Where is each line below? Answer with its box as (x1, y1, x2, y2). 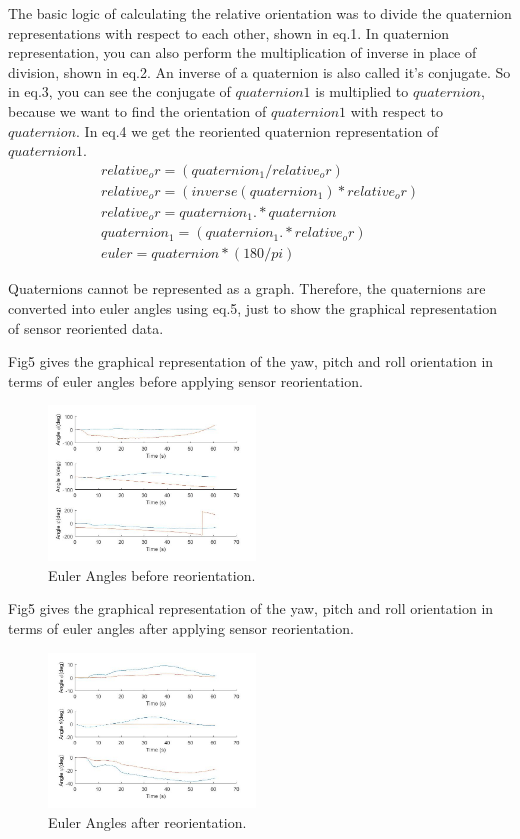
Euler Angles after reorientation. (48, 812, 247, 833)
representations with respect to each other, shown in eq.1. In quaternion (8, 22, 450, 43)
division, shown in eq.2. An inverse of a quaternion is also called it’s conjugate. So (8, 61, 511, 82)
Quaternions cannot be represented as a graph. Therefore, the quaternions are (8, 278, 486, 299)
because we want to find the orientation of (8, 100, 267, 121)
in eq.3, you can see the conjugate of (8, 81, 231, 102)
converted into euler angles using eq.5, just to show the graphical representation (8, 297, 498, 318)
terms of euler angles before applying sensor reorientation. (8, 370, 363, 391)
